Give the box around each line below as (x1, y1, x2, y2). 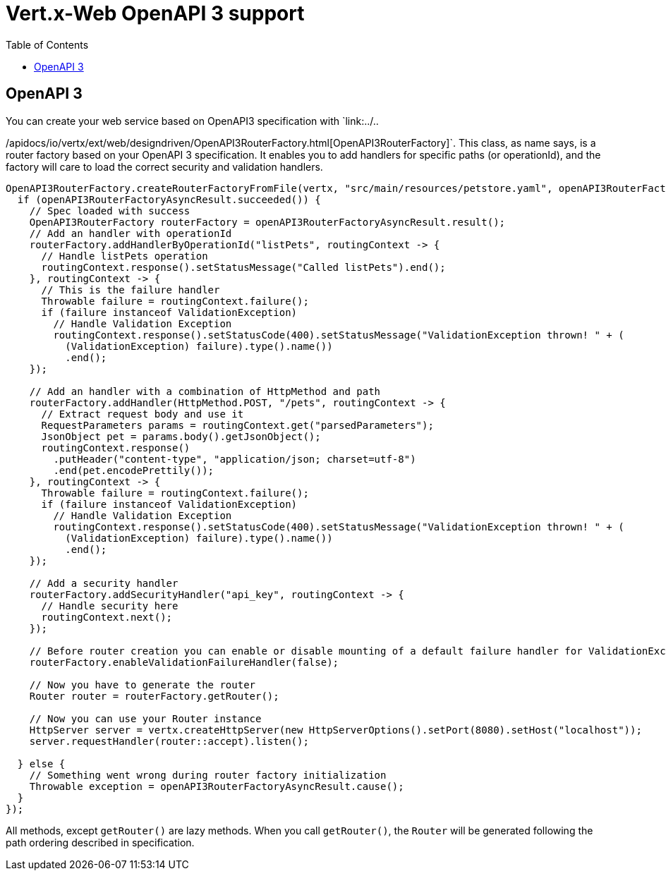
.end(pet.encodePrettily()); (53, 464, 214, 476)
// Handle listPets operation (41, 250, 208, 262)
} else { (17, 758, 66, 769)
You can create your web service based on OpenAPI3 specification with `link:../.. (6, 114, 379, 127)
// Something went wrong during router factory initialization (29, 769, 387, 781)
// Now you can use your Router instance (29, 712, 262, 724)
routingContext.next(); (41, 611, 173, 623)
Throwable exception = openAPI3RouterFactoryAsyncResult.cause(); (29, 780, 404, 792)
